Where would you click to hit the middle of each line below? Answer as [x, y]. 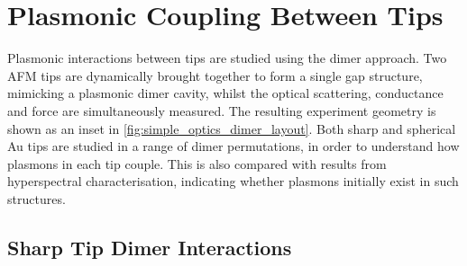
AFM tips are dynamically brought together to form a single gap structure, [215, 75]
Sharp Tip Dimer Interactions [150, 247]
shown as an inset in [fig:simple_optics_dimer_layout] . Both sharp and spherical [232, 128]
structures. [37, 198]
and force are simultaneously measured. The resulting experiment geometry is [222, 110]
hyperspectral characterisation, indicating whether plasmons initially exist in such [233, 181]
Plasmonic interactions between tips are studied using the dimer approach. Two [227, 58]
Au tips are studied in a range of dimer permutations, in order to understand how [233, 146]
